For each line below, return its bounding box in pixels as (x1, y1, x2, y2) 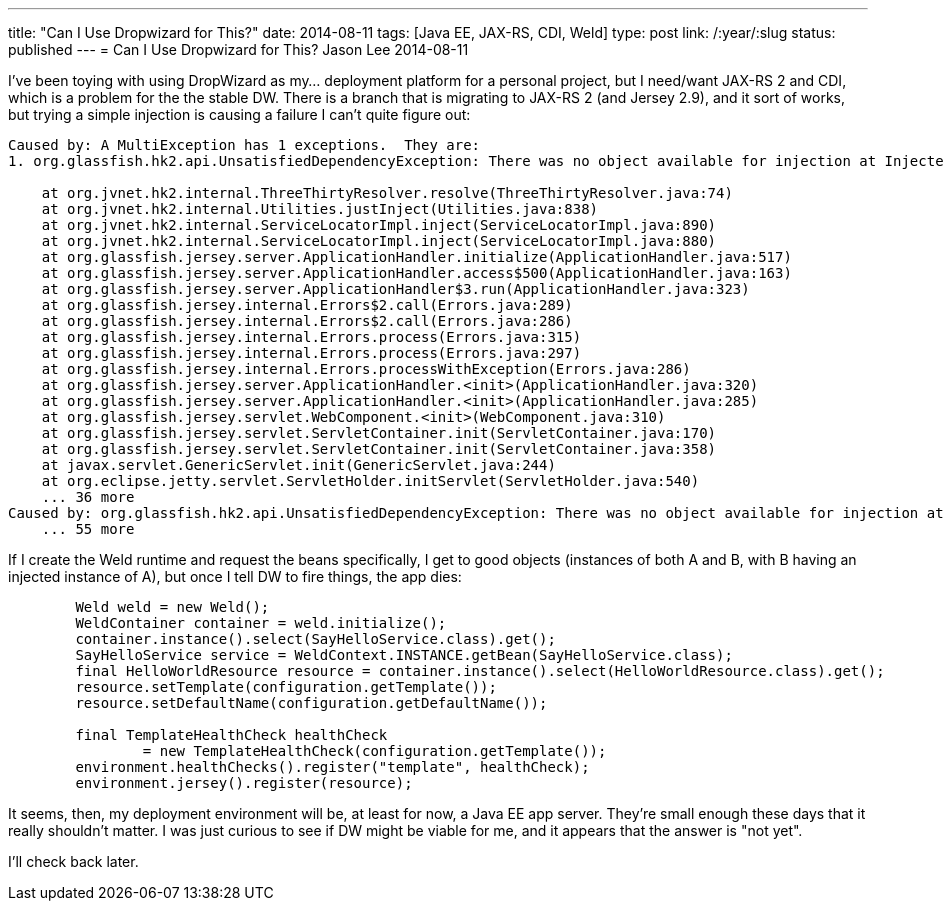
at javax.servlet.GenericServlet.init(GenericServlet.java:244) (41, 457, 556, 473)
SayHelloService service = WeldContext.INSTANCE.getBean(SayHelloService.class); (75, 647, 733, 663)
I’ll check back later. (8, 853, 139, 870)
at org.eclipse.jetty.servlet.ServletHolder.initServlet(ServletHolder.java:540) (41, 473, 700, 489)
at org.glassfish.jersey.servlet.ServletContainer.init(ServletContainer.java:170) (41, 425, 717, 441)
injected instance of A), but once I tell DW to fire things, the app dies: (8, 568, 462, 585)
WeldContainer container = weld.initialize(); (75, 615, 447, 631)
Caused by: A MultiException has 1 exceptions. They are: (8, 137, 481, 153)
